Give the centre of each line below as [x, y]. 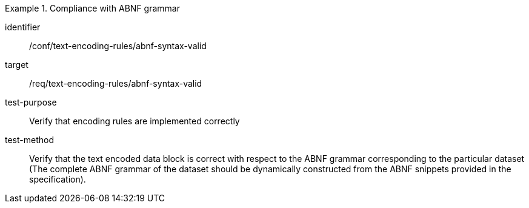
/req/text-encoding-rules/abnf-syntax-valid [116, 83]
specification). [58, 179]
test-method [29, 140]
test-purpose [31, 102]
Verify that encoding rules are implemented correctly [135, 121]
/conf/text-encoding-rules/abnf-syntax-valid [118, 46]
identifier [23, 27]
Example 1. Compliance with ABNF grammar [92, 8]
